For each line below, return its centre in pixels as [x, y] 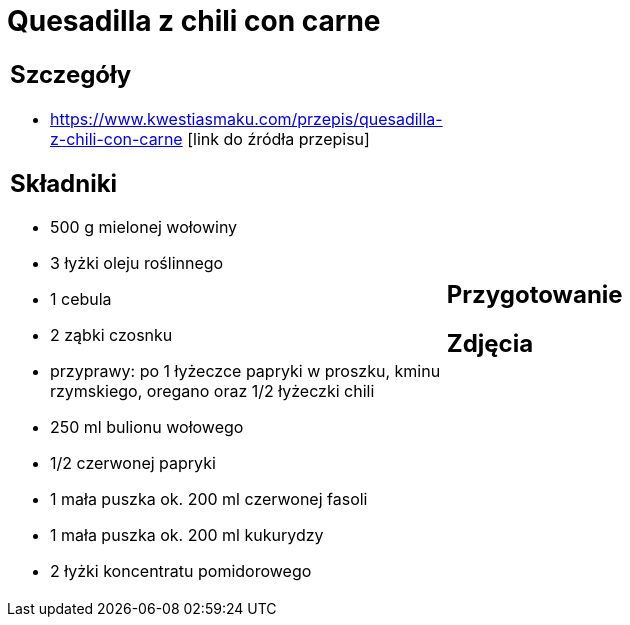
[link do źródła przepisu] [278, 138]
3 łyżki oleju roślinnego [137, 263]
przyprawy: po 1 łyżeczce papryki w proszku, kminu [245, 371]
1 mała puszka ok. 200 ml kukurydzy [187, 535]
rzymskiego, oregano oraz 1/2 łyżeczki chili [212, 391]
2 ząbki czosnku [111, 335]
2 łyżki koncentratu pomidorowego [181, 571]
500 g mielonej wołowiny [144, 227]
